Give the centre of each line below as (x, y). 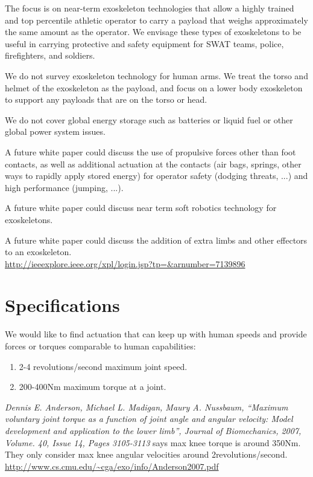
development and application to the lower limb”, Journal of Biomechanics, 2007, (153, 430)
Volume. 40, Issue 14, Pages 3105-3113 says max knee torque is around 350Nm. (153, 442)
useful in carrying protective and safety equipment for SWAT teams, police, (144, 43)
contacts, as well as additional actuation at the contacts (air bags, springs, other (153, 164)
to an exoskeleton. (38, 252)
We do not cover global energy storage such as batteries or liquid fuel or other (149, 119)
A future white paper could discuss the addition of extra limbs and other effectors (156, 240)
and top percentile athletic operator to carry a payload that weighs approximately (156, 20)
